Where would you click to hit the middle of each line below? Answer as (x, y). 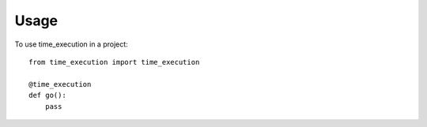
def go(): (47, 95)
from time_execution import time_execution (114, 62)
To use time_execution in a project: (71, 44)
